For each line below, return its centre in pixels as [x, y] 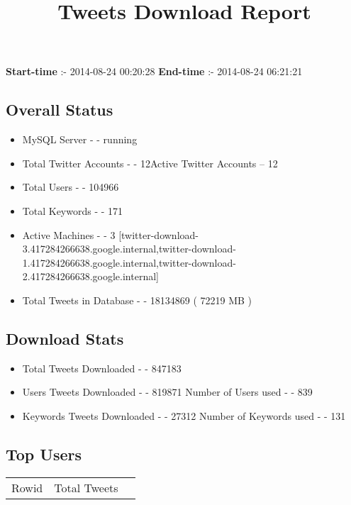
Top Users [44, 454]
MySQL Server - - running [80, 139]
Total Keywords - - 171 [73, 210]
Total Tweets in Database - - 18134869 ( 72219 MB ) [137, 300]
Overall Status [60, 110]
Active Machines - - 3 [69, 234]
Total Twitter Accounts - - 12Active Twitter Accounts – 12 [150, 163]
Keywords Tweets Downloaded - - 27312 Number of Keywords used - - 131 [184, 415]
